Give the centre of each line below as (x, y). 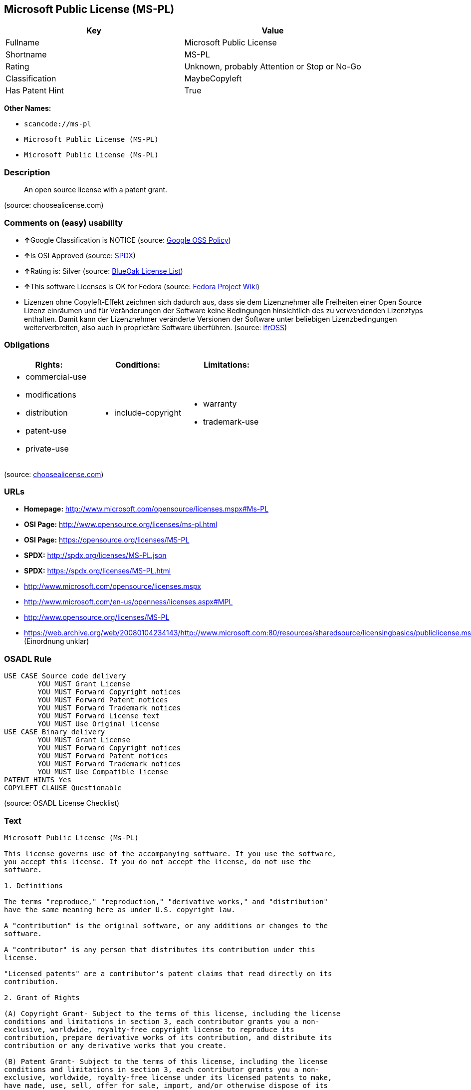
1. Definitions (34, 885)
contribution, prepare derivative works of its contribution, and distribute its (168, 1037)
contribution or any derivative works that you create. (116, 1045)
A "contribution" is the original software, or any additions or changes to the (166, 925)
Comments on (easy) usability (64, 223)
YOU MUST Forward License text (99, 716)
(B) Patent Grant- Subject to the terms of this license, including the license (166, 1061)
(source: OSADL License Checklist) (62, 803)
